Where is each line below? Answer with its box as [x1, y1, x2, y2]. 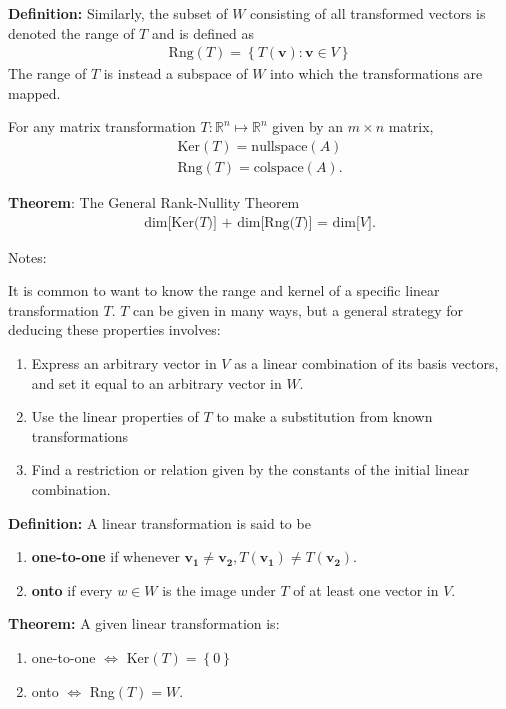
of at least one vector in [293, 579, 439, 600]
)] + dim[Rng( [207, 215, 295, 230]
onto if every [31, 579, 113, 600]
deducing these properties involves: [8, 319, 221, 340]
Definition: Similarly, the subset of [8, 3, 228, 23]
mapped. [8, 82, 61, 103]
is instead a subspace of [103, 63, 248, 84]
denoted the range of [8, 22, 135, 43]
